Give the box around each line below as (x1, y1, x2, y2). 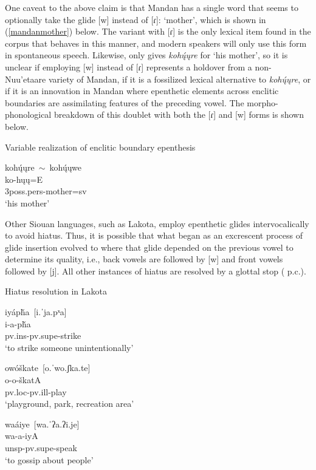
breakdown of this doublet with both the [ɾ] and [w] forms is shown (53, 108, 304, 121)
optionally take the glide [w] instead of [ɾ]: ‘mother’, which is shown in (5, 13, 266, 26)
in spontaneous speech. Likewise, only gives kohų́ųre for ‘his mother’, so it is (5, 49, 288, 61)
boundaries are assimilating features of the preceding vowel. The (5, 96, 244, 109)
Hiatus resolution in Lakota (5, 285, 108, 298)
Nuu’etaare (5, 72, 46, 85)
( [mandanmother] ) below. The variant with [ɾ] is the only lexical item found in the (5, 25, 311, 38)
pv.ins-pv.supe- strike (5, 329, 81, 342)
